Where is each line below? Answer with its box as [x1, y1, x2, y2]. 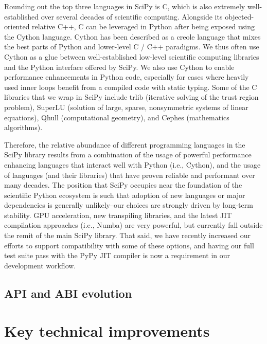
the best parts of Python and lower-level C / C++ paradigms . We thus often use [4, 41, 259, 52]
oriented [4, 21, 30, 32]
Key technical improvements [4, 320, 210, 341]
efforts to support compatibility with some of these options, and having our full [4, 240, 254, 250]
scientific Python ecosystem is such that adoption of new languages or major [4, 189, 245, 200]
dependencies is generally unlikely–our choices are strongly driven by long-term [4, 200, 253, 210]
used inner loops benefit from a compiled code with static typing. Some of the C [4, 81, 257, 92]
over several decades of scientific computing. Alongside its [41, 11, 223, 22]
